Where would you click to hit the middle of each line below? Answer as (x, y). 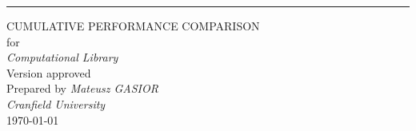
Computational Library (62, 57)
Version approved (49, 72)
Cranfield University (56, 103)
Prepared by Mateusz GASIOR (82, 88)
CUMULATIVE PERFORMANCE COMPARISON (133, 26)
